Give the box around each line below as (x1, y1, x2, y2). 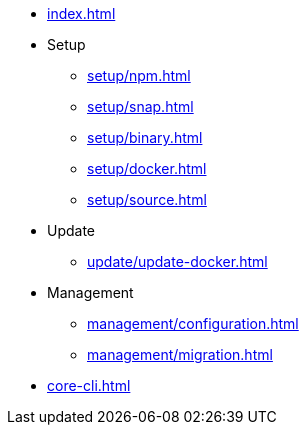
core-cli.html (47, 377, 131, 394)
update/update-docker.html (87, 253, 268, 270)
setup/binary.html (87, 129, 203, 146)
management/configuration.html (87, 315, 299, 332)
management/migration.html (87, 346, 273, 363)
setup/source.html (87, 191, 207, 208)
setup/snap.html (87, 98, 194, 115)
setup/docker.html (87, 160, 207, 177)
